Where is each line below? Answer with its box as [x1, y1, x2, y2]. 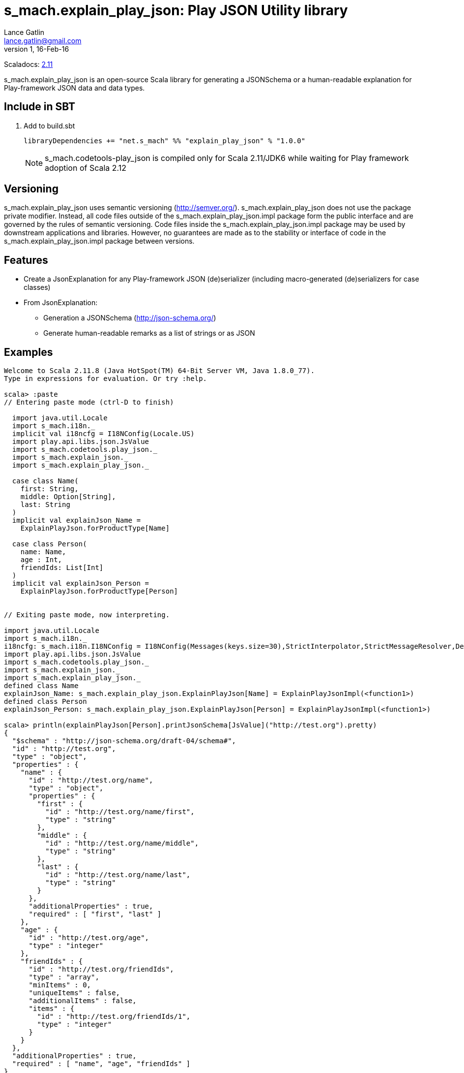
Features [4, 253, 48, 266]
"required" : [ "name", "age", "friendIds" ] [12, 1060, 191, 1068]
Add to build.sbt [24, 121, 75, 130]
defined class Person [4, 697, 87, 706]
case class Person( [12, 540, 87, 548]
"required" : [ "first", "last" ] [29, 910, 162, 918]
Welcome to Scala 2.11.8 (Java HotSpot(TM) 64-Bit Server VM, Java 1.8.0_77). [4, 367, 315, 375]
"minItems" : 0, [29, 981, 91, 989]
